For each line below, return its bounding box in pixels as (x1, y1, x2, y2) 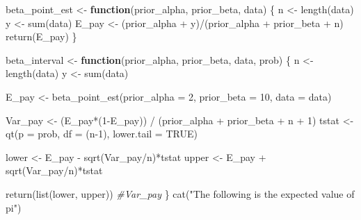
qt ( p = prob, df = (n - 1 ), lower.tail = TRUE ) (6, 126, 198, 141)
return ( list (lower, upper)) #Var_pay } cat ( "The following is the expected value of (6, 186, 355, 201)
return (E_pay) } (6, 29, 77, 44)
